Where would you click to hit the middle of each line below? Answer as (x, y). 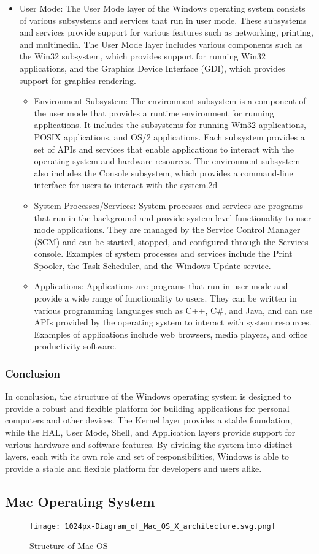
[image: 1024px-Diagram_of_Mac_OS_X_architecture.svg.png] (152, 526)
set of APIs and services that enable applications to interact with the (164, 149)
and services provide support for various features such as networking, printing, (167, 32)
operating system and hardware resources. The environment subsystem (167, 161)
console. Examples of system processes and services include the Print (163, 253)
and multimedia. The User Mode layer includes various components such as (161, 44)
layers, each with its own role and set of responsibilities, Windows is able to (147, 456)
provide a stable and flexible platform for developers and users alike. (133, 468)
